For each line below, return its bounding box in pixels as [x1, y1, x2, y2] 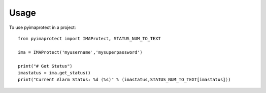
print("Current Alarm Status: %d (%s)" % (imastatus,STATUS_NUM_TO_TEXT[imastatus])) [18, 77, 231, 83]
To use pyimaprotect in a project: [9, 24, 76, 30]
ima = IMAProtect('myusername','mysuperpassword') [18, 49, 143, 55]
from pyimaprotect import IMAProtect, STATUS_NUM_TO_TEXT [18, 36, 161, 41]
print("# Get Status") [18, 63, 73, 69]
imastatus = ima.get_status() [18, 70, 91, 75]
